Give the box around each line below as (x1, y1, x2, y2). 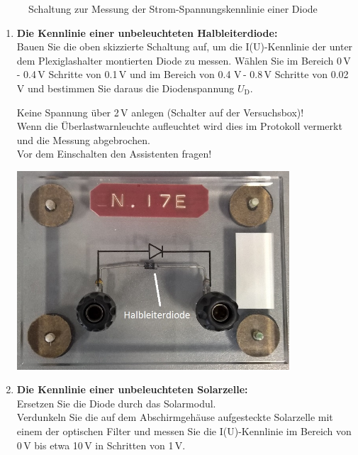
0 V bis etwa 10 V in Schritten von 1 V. (16, 437, 186, 452)
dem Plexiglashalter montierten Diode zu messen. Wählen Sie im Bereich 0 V (16, 53, 351, 67)
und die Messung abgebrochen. (16, 132, 150, 147)
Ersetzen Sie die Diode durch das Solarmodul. (16, 395, 216, 410)
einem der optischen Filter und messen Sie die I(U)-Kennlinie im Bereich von (16, 424, 352, 438)
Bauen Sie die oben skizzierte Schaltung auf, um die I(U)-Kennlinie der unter (16, 39, 353, 54)
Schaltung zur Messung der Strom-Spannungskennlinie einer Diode (28, 1, 318, 16)
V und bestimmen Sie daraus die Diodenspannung (16, 80, 235, 95)
